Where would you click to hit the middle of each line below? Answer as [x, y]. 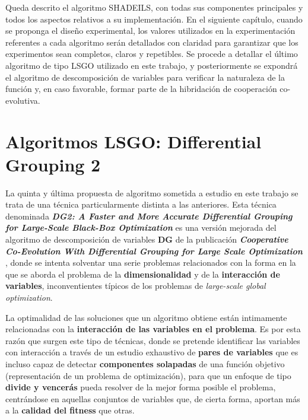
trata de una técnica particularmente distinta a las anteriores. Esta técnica [141, 204]
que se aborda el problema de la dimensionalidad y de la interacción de [143, 274]
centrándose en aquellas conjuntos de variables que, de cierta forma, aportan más [153, 398]
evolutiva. [23, 100]
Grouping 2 [53, 164]
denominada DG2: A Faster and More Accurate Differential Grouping [149, 216]
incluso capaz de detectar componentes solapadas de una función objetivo [145, 363]
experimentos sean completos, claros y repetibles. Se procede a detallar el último [152, 54]
